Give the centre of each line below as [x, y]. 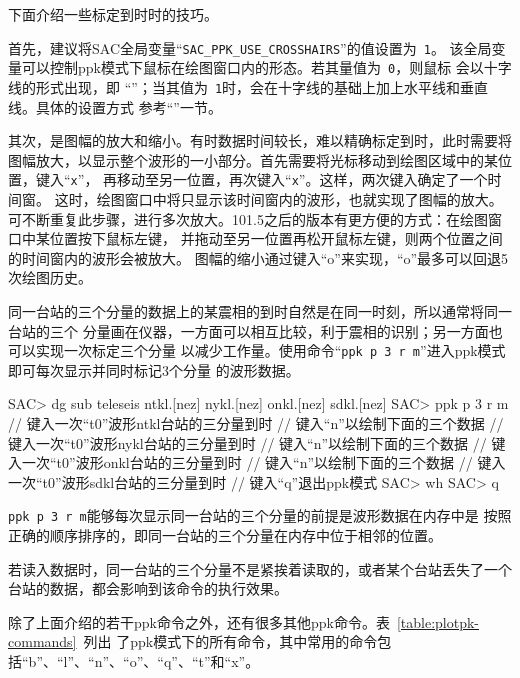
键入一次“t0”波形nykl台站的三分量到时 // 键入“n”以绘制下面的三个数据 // [247, 442]
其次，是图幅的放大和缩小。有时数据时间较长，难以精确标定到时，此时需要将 [260, 140]
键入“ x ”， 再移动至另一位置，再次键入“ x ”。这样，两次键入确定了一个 [261, 179]
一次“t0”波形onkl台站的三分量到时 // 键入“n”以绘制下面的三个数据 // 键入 [263, 462]
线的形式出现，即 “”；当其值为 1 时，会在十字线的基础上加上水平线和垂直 [248, 86]
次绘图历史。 [50, 277]
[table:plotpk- [438, 621]
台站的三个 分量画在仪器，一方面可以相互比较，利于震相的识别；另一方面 [248, 330]
